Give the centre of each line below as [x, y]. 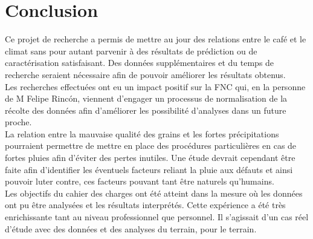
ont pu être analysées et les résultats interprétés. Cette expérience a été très [145, 205]
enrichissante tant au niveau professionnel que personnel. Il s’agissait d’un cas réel [157, 217]
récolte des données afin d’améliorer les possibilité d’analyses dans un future [146, 110]
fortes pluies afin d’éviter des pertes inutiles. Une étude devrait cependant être [150, 158]
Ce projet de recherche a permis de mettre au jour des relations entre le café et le [156, 39]
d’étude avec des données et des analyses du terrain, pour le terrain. [131, 228]
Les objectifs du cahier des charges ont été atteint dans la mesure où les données [154, 193]
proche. [18, 122]
